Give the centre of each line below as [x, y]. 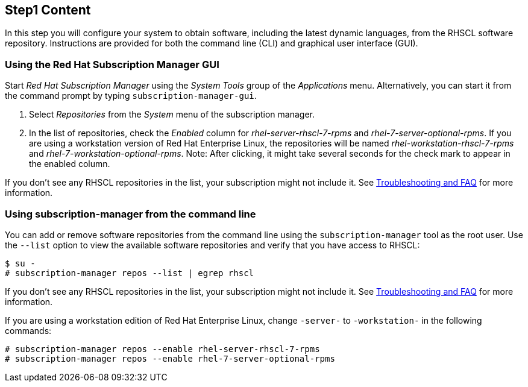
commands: [28, 330]
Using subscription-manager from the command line [130, 214]
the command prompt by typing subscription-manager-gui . [131, 96]
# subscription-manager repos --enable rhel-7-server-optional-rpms [170, 358]
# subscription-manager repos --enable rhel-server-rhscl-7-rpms [162, 349]
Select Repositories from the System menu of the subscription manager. [172, 115]
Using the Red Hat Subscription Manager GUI [112, 64]
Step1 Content [48, 10]
